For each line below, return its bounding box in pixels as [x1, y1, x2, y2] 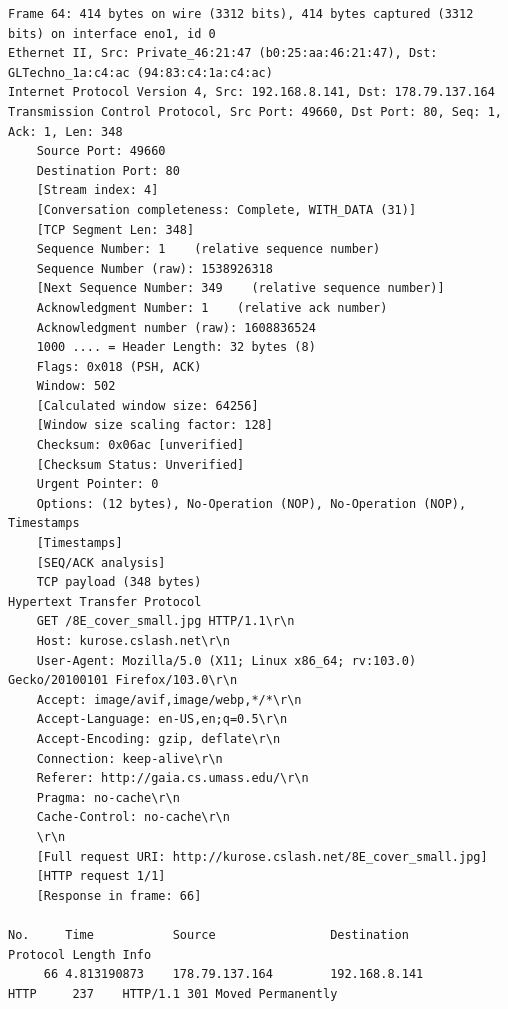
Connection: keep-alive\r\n [36, 751, 223, 766]
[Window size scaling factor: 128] [36, 418, 273, 433]
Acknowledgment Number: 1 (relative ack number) [36, 300, 388, 315]
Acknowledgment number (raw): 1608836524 [36, 320, 316, 335]
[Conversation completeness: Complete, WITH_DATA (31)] [36, 202, 417, 217]
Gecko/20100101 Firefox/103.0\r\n [8, 673, 238, 688]
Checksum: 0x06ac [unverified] [36, 438, 245, 453]
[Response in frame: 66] [36, 888, 202, 903]
